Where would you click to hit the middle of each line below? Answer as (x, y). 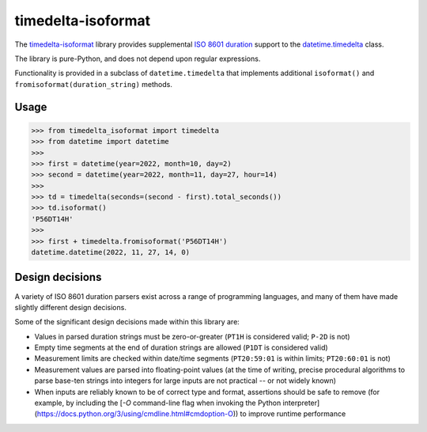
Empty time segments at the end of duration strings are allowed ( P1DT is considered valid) (181, 347)
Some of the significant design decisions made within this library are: (127, 322)
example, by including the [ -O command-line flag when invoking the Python (158, 403)
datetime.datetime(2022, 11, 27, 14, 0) (110, 252)
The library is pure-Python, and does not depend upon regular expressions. (138, 59)
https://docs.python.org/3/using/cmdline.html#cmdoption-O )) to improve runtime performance (191, 414)
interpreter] (301, 403)
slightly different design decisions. (70, 307)
